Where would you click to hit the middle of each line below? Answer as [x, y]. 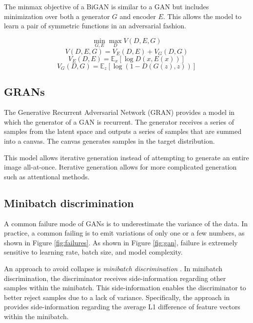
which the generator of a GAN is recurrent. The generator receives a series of [119, 121]
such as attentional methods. [47, 176]
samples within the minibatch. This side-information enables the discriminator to [125, 288]
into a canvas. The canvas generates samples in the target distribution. [109, 140]
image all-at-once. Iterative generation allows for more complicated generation [120, 167]
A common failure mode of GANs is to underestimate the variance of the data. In [126, 223]
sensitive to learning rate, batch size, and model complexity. [93, 252]
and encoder [138, 16]
